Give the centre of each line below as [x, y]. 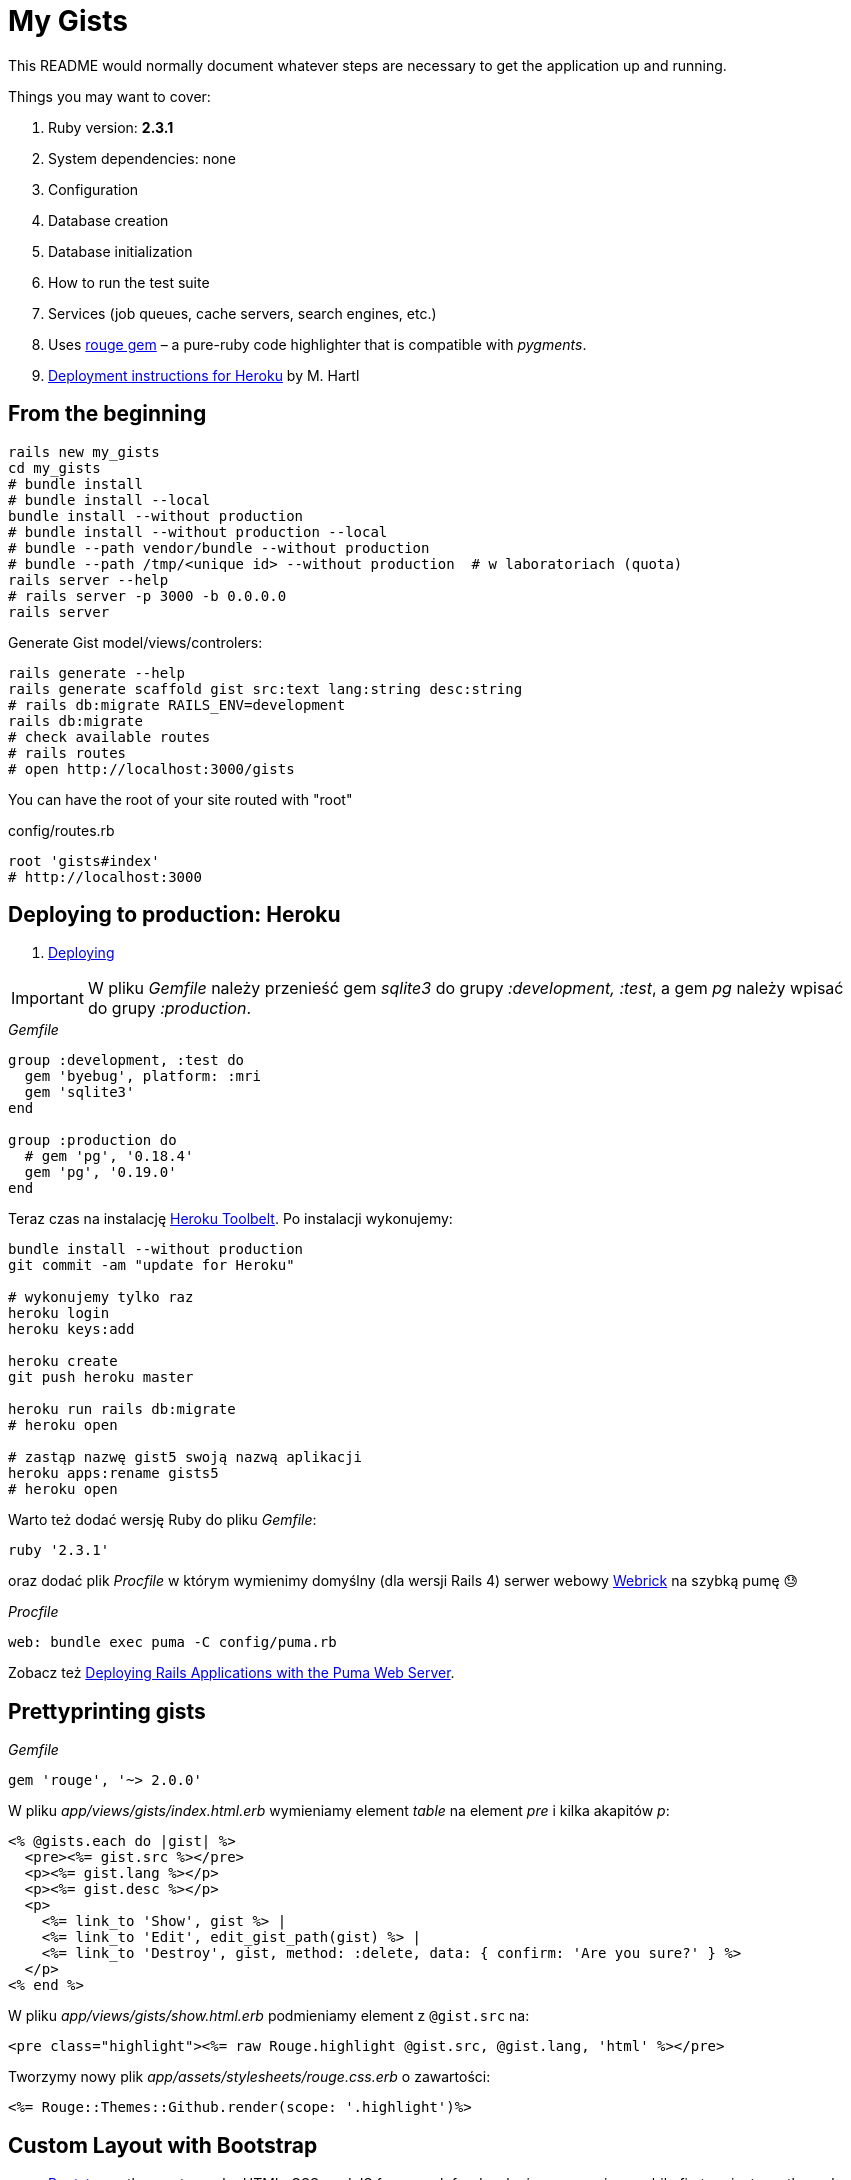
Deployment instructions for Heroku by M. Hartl [204, 375]
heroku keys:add [71, 1329]
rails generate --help [97, 672]
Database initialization [120, 251]
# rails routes [67, 752]
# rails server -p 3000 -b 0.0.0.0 [147, 595]
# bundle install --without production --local [198, 531]
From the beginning [107, 414]
